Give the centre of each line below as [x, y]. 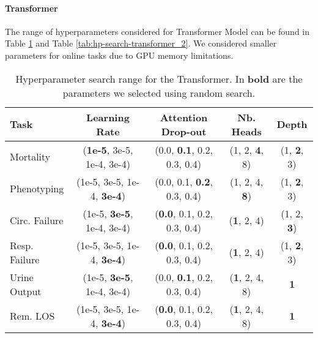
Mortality [30, 157]
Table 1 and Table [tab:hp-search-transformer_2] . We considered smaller [141, 43]
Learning [108, 117]
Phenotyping [37, 189]
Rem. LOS [32, 316]
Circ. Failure [37, 220]
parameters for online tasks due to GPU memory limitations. [119, 55]
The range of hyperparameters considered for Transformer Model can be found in [157, 31]
